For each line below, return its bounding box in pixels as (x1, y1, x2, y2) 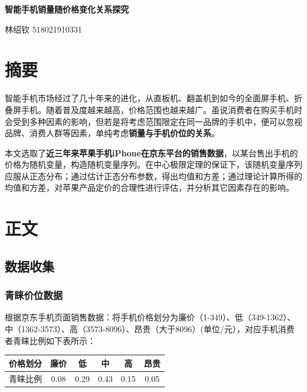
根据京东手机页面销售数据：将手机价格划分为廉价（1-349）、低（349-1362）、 (5, 311, 296, 323)
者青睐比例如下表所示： (5, 334, 96, 346)
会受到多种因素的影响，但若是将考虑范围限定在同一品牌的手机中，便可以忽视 (5, 115, 302, 127)
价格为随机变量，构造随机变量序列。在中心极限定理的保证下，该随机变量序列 (5, 158, 302, 171)
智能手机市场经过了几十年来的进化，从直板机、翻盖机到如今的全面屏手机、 (5, 92, 294, 104)
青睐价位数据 (5, 288, 63, 303)
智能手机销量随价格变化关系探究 (5, 3, 129, 15)
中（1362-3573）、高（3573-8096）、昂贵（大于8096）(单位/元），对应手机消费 (5, 323, 295, 335)
